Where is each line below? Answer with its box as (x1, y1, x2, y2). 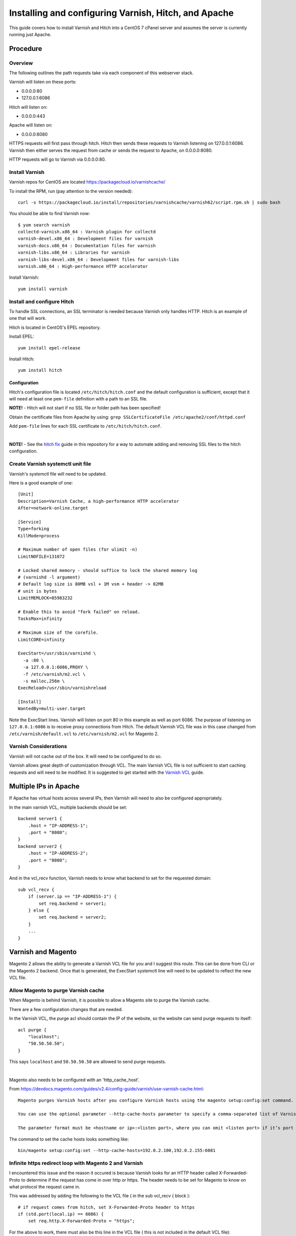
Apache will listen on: (9, 122, 53, 128)
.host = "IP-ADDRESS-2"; (28, 850, 88, 856)
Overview (9, 59, 33, 66)
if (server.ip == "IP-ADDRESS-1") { (28, 894, 117, 899)
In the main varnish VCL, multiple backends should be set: (9, 804, 127, 810)
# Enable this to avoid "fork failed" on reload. (18, 609, 141, 615)
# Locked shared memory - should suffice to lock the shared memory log (18, 568, 197, 573)
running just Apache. (9, 31, 52, 37)
